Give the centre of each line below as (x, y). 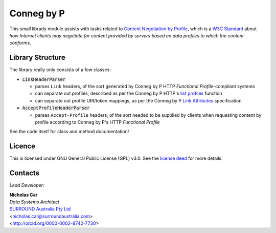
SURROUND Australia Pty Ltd (40, 209)
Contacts (25, 173)
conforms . (20, 43)
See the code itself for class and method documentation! (69, 132)
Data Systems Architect (34, 202)
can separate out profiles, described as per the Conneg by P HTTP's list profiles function (129, 93)
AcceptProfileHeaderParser (56, 108)
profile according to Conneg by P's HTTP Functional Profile (98, 122)
